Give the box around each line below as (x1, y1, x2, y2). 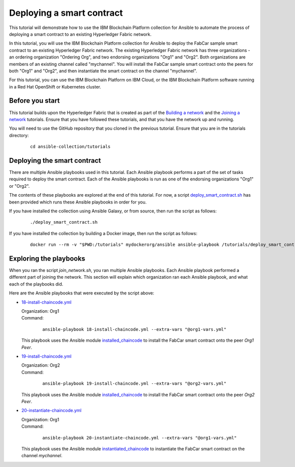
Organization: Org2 (21, 362, 60, 368)
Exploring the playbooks (9, 254, 86, 263)
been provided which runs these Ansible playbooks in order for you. (9, 199, 147, 205)
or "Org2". (9, 183, 30, 189)
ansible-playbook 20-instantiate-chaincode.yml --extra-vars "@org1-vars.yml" (42, 435, 237, 440)
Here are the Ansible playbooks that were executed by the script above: (9, 290, 154, 296)
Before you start (9, 96, 60, 105)
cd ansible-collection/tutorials (30, 144, 111, 149)
